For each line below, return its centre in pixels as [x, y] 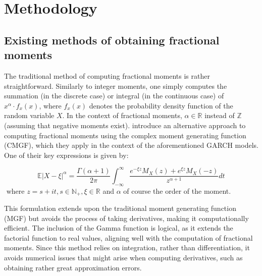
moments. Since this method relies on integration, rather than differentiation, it [127, 247]
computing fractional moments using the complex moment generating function [125, 135]
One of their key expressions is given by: [66, 155]
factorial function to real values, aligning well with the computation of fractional [128, 237]
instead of [220, 115]
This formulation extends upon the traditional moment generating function [120, 208]
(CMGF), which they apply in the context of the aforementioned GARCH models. [131, 145]
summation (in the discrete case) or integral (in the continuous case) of [114, 96]
